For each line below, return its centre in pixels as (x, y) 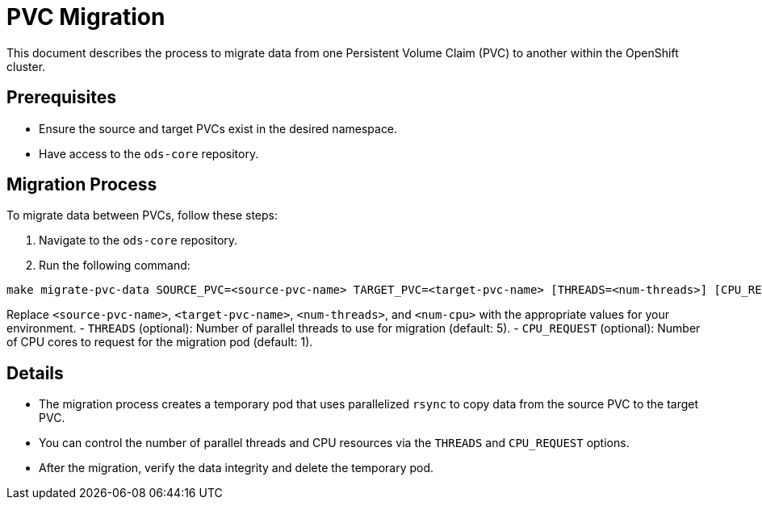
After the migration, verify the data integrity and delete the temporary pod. (237, 468)
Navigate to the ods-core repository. (138, 240)
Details (35, 373)
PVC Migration (86, 17)
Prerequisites (61, 98)
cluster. (26, 66)
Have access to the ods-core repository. (149, 153)
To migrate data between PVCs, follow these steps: (142, 215)
